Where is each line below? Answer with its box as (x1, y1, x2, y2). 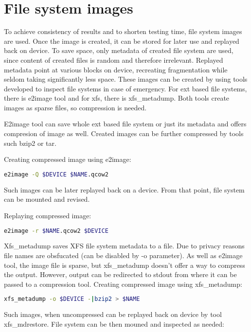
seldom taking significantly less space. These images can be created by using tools (4, 74, 248, 84)
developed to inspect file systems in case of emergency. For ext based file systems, (4, 83, 247, 93)
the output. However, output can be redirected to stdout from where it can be (4, 269, 237, 280)
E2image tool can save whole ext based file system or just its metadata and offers (4, 119, 247, 129)
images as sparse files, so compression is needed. (4, 102, 147, 112)
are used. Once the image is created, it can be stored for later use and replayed (4, 35, 239, 46)
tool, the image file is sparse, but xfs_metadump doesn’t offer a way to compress (4, 260, 245, 270)
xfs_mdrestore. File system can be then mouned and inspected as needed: (4, 318, 224, 329)
